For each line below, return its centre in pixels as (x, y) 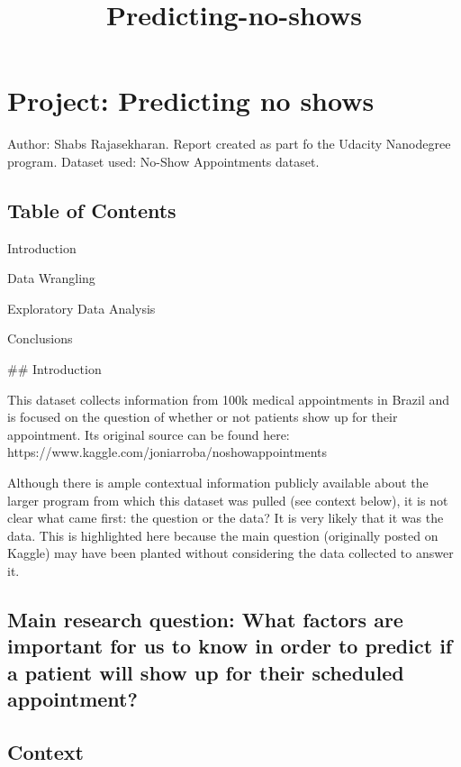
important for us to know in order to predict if (230, 646)
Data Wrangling (51, 278)
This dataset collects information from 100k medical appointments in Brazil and (229, 399)
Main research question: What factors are (205, 619)
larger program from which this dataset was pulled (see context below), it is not (228, 500)
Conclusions (40, 338)
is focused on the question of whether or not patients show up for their (203, 417)
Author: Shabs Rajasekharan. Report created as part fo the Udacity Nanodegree (229, 144)
